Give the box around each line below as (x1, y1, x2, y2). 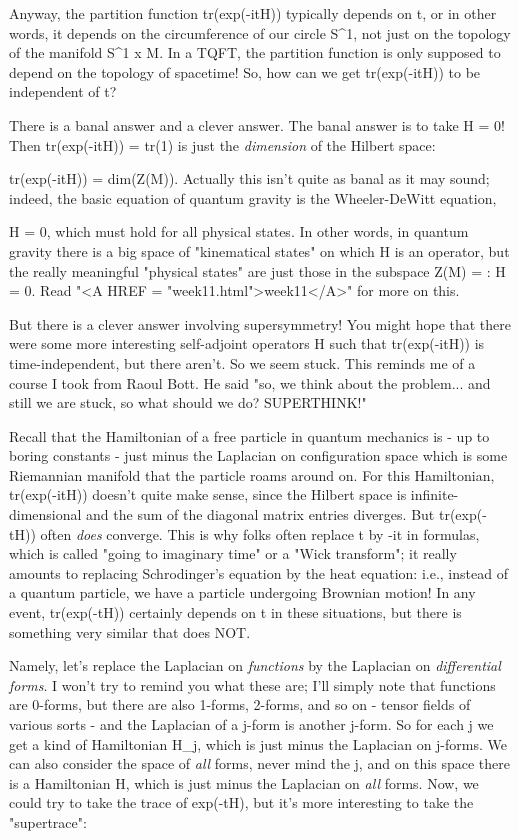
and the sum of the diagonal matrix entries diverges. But (86, 504, 435, 525)
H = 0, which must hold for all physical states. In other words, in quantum (9, 221, 469, 242)
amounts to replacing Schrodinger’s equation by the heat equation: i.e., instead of (9, 562, 508, 583)
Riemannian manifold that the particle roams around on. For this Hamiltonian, (9, 464, 495, 485)
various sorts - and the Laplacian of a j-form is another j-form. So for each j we (9, 714, 494, 734)
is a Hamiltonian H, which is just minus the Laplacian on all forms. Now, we (9, 772, 479, 793)
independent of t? (9, 81, 117, 102)
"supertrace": (9, 811, 87, 832)
